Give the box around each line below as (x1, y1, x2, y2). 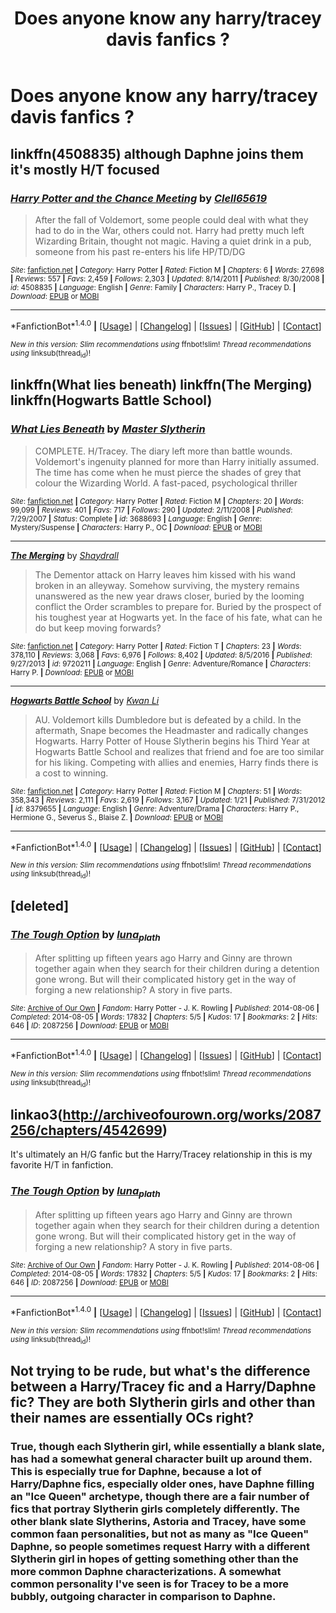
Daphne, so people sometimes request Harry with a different (10, 1540, 310, 1554)
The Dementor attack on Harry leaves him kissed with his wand (34, 568, 297, 581)
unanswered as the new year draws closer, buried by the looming (34, 590, 305, 602)
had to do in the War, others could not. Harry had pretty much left (34, 224, 305, 236)
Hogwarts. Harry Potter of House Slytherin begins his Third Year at (34, 735, 310, 747)
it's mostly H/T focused (10, 161, 160, 178)
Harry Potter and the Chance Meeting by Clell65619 (10, 191, 268, 205)
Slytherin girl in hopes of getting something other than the (10, 1552, 299, 1566)
